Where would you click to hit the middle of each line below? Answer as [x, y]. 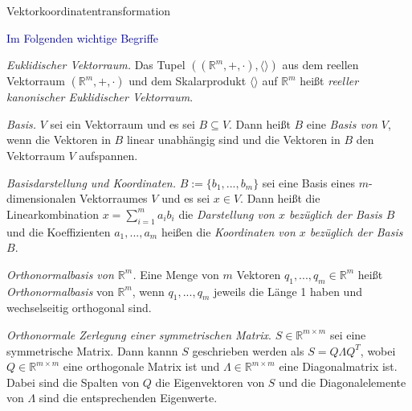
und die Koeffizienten [59, 231]
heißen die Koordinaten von [228, 231]
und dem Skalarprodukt [188, 81]
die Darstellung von [226, 214]
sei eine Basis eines [308, 182]
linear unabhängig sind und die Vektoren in [233, 140]
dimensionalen [41, 198]
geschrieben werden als [248, 350]
